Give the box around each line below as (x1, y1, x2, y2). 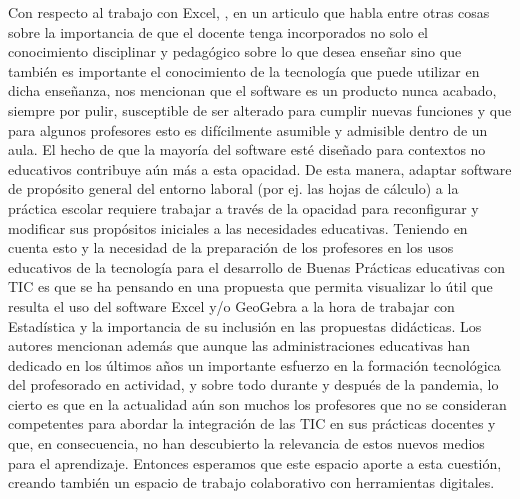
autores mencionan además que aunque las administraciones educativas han (8, 335, 471, 356)
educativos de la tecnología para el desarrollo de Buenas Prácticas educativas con (8, 256, 506, 277)
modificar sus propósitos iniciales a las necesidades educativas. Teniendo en (8, 217, 468, 238)
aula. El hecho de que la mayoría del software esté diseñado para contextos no (8, 139, 486, 160)
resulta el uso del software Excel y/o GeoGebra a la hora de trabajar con (8, 295, 455, 316)
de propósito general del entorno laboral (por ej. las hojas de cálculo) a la (8, 178, 459, 199)
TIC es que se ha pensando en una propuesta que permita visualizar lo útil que (8, 276, 493, 297)
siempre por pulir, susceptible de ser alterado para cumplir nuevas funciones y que (8, 99, 512, 120)
